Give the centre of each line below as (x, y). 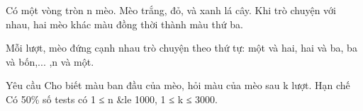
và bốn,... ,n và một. (50, 61)
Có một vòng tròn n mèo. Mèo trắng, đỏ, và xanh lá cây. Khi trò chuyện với (171, 10)
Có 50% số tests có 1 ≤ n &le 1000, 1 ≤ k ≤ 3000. (112, 99)
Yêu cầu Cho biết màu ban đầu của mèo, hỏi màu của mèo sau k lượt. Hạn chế (178, 85)
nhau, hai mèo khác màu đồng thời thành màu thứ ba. (124, 24)
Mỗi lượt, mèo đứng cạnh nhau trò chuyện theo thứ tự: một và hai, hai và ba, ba (181, 48)
